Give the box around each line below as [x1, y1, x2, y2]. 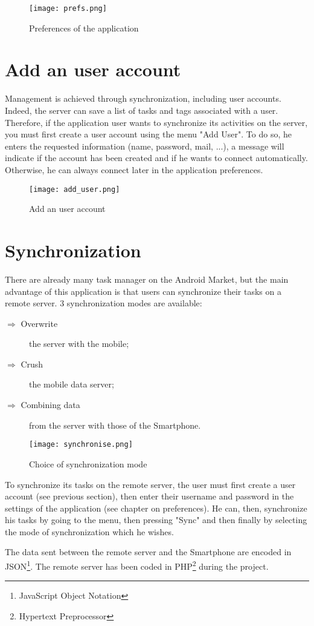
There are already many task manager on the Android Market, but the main [5, 272, 289, 285]
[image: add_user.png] [29, 185, 120, 194]
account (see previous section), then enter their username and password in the [5, 490, 294, 502]
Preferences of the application [29, 21, 139, 34]
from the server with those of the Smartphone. [29, 418, 201, 431]
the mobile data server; [29, 378, 114, 390]
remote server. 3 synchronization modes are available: [5, 297, 202, 309]
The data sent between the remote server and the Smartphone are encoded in [5, 545, 292, 558]
